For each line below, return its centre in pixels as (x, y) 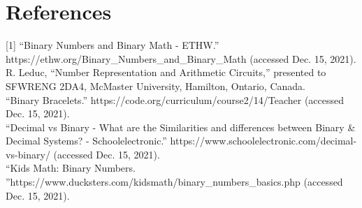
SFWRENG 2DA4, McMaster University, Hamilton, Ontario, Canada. (155, 86)
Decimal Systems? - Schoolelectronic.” (86, 141)
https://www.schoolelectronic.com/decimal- (263, 141)
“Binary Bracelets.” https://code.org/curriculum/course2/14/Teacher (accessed (175, 99)
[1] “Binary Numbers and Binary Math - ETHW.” (113, 45)
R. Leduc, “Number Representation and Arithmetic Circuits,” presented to (166, 72)
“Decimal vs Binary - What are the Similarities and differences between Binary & (181, 127)
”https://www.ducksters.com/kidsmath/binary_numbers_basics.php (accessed (174, 182)
